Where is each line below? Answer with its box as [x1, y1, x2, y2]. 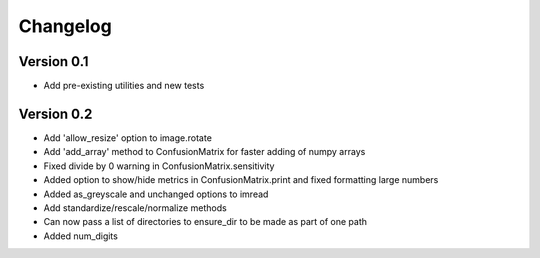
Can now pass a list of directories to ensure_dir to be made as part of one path [43, 216, 368, 228]
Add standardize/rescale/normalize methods [43, 201, 227, 214]
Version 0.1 [18, 53, 89, 70]
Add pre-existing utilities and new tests [43, 80, 205, 92]
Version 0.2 [18, 105, 93, 122]
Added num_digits [43, 230, 119, 242]
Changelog [18, 15, 112, 37]
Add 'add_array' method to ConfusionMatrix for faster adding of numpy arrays [43, 146, 366, 158]
